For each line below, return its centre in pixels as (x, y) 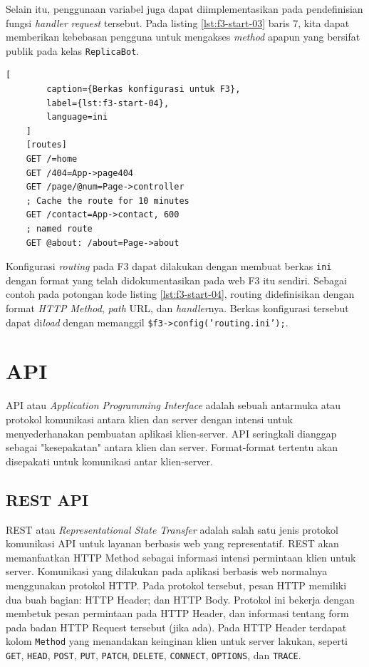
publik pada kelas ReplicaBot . (73, 50)
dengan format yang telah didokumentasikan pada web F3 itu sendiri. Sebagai (176, 280)
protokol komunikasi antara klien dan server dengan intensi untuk (149, 419)
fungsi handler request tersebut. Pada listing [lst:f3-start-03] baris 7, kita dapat (178, 22)
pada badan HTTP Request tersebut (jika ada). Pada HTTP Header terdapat (176, 627)
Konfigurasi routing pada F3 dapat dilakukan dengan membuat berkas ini (169, 266)
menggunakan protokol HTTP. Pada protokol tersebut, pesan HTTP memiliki (176, 585)
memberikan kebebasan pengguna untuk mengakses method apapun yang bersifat (183, 37)
